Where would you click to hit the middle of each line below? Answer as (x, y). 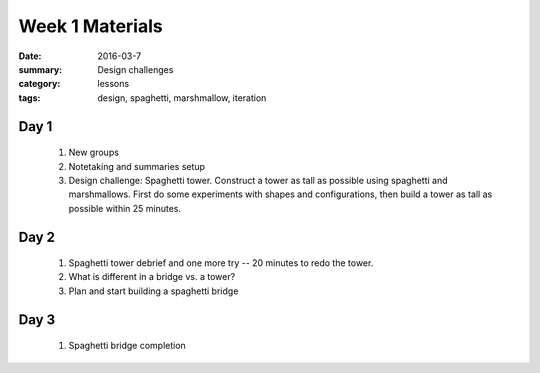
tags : (29, 97)
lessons (113, 84)
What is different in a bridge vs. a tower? (152, 277)
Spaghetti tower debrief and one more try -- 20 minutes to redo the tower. (221, 263)
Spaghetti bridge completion (127, 346)
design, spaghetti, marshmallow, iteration (182, 97)
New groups (94, 152)
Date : (30, 56)
